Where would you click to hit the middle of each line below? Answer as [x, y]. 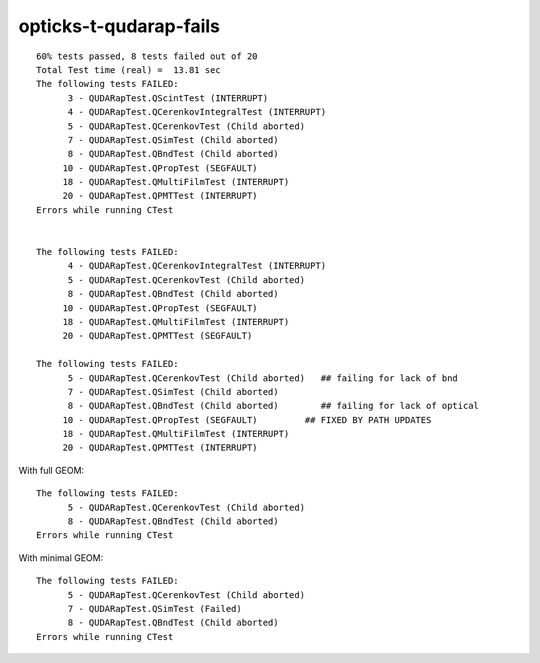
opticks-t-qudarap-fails [119, 26]
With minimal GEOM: [61, 557]
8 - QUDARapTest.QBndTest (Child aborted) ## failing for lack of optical [273, 406]
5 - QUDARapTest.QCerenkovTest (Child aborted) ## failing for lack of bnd [263, 378]
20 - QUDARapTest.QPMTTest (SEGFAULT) [157, 336]
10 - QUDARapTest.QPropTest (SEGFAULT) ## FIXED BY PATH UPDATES [247, 419]
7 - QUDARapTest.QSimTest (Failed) [154, 608]
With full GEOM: [51, 470]
